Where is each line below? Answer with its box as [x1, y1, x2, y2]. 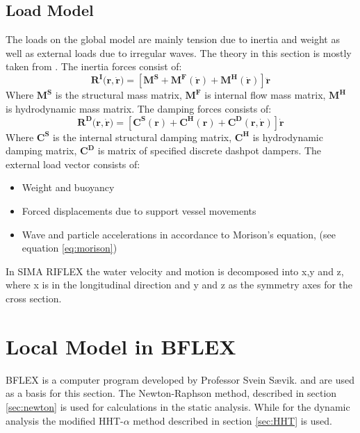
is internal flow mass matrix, [204, 88, 326, 102]
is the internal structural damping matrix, [53, 129, 232, 144]
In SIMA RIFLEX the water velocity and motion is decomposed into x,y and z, [6, 263, 344, 278]
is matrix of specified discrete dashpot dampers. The [97, 143, 322, 158]
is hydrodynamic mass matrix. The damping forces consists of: [6, 101, 272, 116]
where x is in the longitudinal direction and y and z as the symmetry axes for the [6, 277, 353, 292]
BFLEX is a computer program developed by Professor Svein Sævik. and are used [6, 372, 355, 386]
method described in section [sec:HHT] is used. [133, 413, 332, 427]
